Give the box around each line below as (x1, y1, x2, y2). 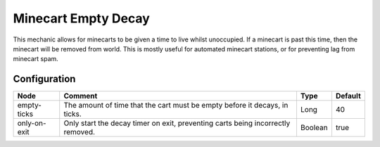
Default (335, 91, 362, 101)
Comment (63, 91, 98, 101)
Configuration (13, 73, 76, 85)
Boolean (300, 123, 328, 133)
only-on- (17, 118, 46, 128)
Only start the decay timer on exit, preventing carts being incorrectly (63, 118, 291, 128)
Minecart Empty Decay (13, 11, 151, 26)
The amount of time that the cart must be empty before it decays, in (63, 101, 289, 110)
